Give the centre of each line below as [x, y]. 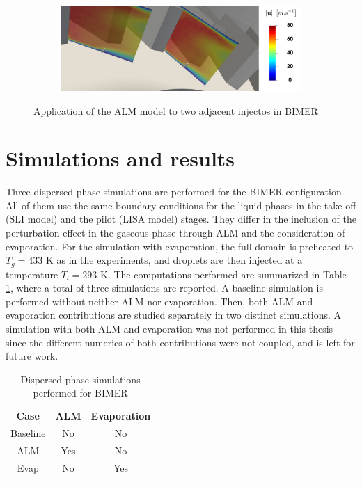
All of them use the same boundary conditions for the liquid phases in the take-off [181, 205]
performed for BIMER [80, 393]
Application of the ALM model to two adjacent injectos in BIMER [176, 110]
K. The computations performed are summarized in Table [223, 274]
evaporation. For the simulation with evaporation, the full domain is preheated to [180, 246]
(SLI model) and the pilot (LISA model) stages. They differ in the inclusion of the [181, 219]
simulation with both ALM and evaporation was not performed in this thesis [170, 329]
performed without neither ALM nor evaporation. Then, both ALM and [159, 301]
